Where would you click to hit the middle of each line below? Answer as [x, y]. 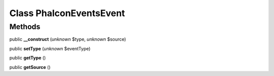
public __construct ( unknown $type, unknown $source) [68, 39]
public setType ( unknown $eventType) [50, 48]
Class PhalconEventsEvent [67, 13]
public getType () [28, 58]
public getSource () [30, 67]
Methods [25, 27]
